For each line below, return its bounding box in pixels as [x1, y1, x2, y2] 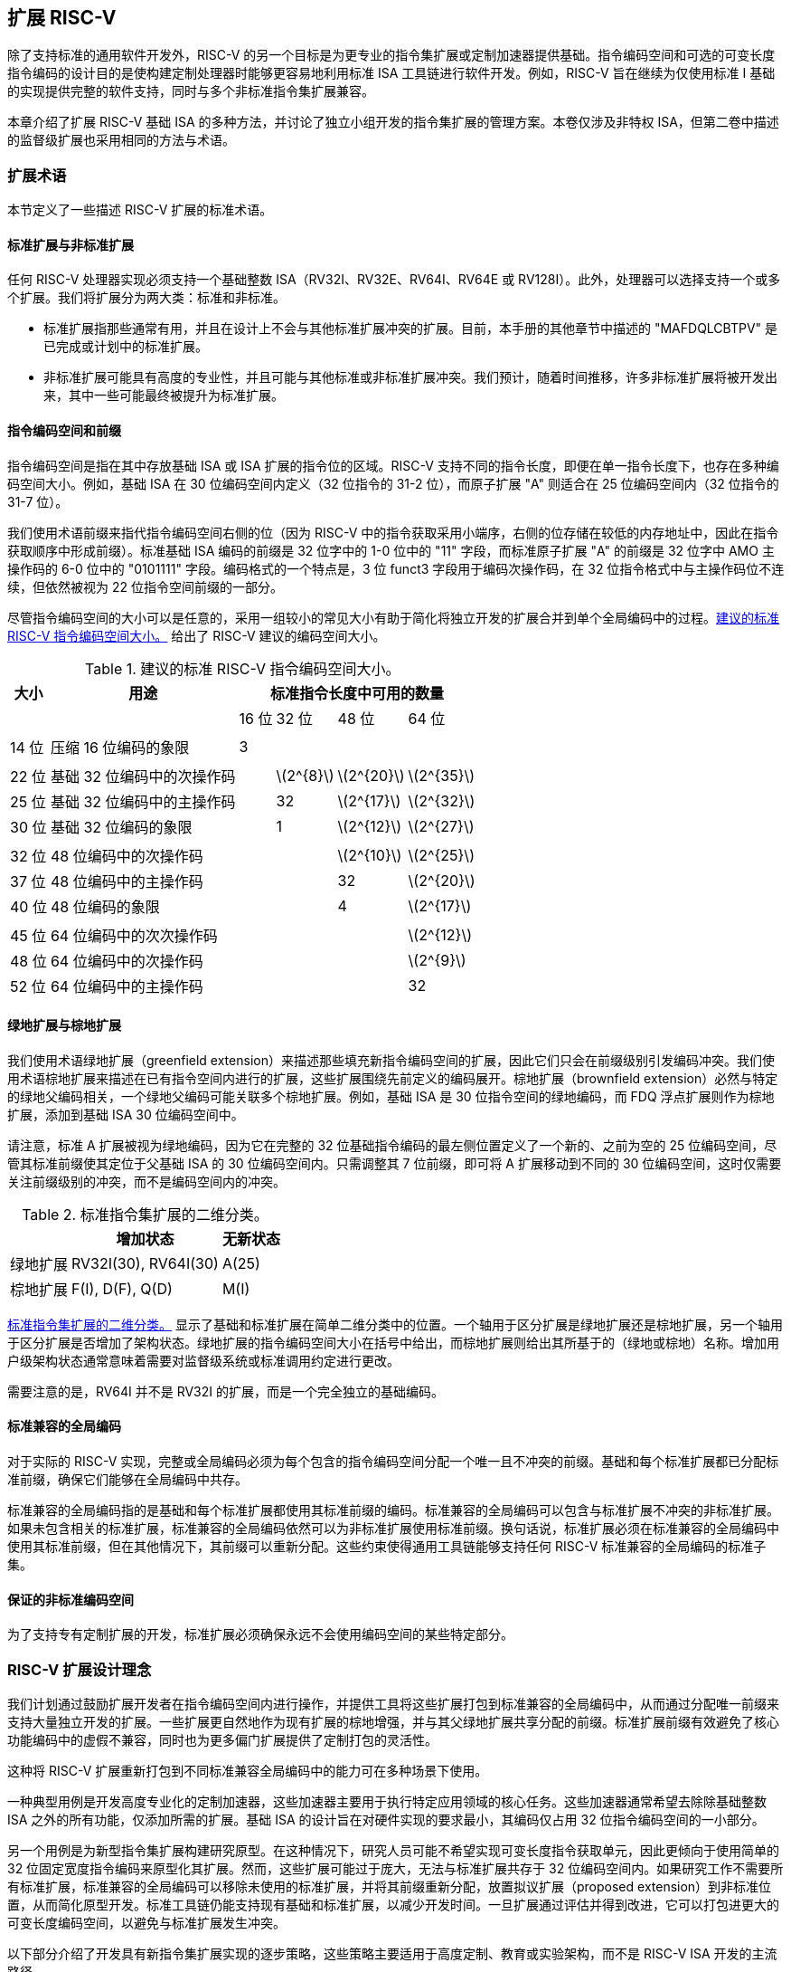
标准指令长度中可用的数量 [270, 683, 445, 702]
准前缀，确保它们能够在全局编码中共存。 [7, 1472, 248, 1488]
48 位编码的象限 [50, 897, 160, 916]
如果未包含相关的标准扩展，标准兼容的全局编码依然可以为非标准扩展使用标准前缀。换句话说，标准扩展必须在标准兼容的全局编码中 [7, 1520, 779, 1537]
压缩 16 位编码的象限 [50, 738, 190, 757]
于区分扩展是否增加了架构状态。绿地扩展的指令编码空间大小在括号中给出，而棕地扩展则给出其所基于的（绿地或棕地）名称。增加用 [7, 1334, 779, 1350]
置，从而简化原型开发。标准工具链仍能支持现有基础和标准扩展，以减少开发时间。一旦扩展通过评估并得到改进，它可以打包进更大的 [7, 1897, 779, 1913]
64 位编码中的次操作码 [50, 951, 203, 970]
